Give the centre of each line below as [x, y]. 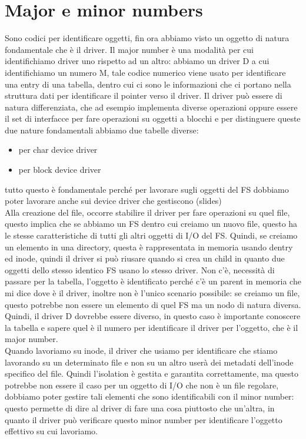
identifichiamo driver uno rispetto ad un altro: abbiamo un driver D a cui [137, 61]
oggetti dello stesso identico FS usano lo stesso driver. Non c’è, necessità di [140, 269]
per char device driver [58, 150]
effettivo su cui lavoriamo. [51, 431]
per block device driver [60, 170]
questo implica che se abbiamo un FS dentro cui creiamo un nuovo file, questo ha [151, 224]
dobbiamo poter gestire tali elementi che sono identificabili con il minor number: [149, 396]
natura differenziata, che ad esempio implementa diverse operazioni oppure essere [151, 107]
